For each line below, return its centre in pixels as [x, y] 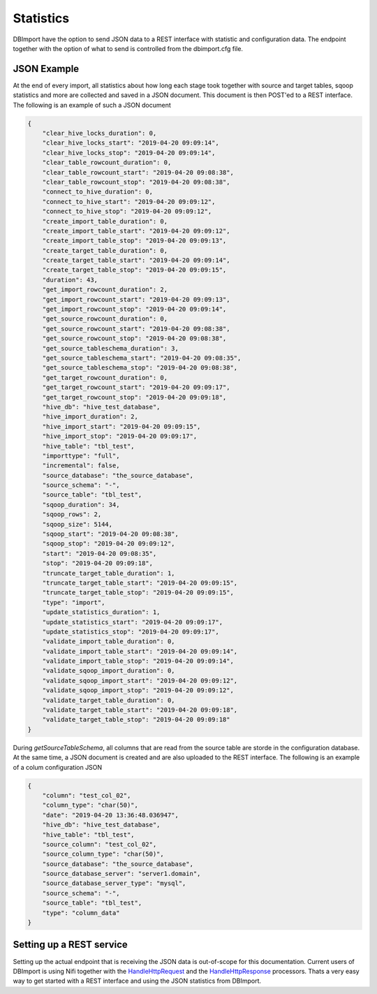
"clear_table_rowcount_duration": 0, [107, 163]
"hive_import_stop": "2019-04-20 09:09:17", [120, 436]
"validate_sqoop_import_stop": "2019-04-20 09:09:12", [138, 690]
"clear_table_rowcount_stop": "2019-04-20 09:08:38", [136, 182]
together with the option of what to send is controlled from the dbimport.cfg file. [128, 48]
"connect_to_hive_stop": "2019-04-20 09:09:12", [127, 212]
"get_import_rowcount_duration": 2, [105, 290]
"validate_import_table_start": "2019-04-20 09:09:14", [140, 651]
